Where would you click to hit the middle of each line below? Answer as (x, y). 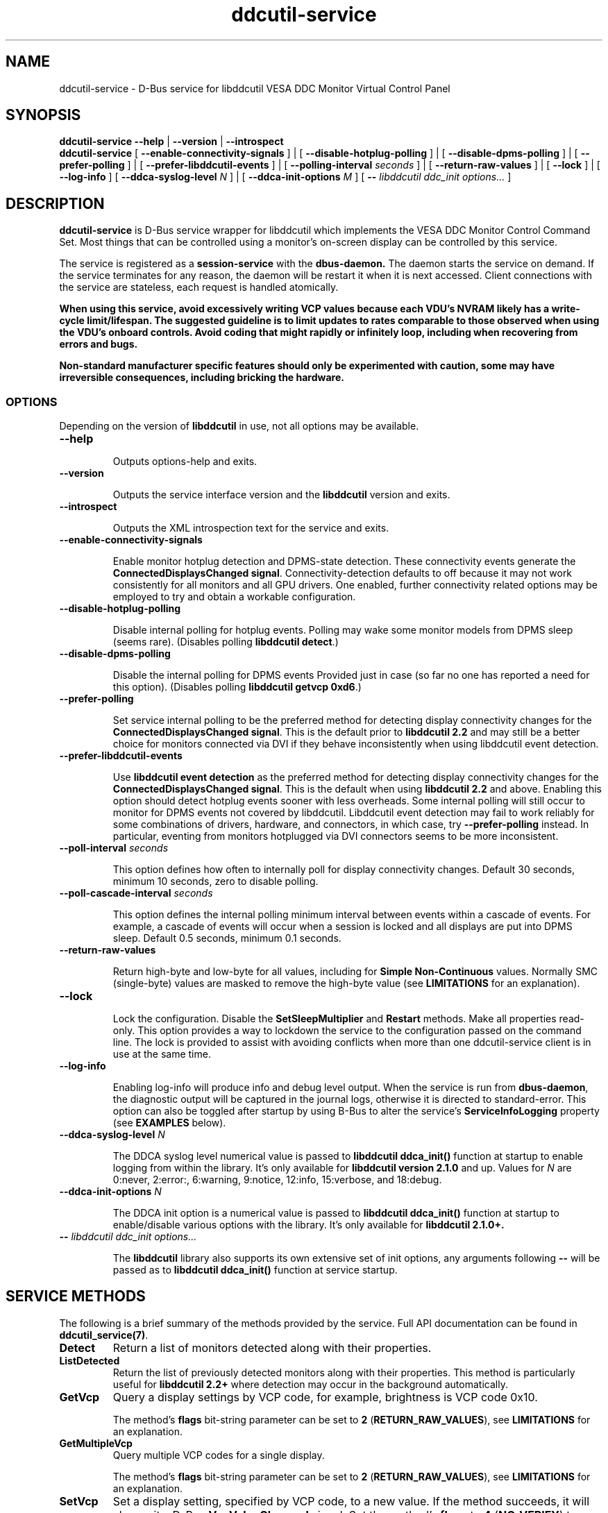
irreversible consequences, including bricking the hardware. (202, 378)
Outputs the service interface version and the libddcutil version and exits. (281, 495)
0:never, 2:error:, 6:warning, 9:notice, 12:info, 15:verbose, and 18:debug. (277, 1180)
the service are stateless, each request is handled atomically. (199, 287)
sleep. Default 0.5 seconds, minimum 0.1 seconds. (227, 938)
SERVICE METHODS (76, 1296)
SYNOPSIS (43, 115)
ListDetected (90, 1360)
